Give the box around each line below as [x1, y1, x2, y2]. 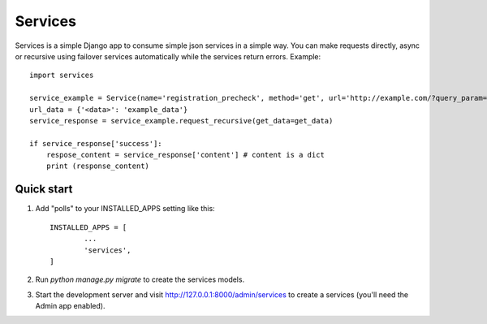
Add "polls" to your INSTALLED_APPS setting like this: [35, 204, 215, 214]
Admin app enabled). [35, 301, 106, 311]
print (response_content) [45, 162, 150, 171]
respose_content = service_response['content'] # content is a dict [45, 150, 325, 160]
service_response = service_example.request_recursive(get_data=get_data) [29, 116, 334, 125]
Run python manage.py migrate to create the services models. [35, 274, 245, 284]
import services [29, 71, 94, 80]
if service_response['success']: [29, 139, 162, 148]
